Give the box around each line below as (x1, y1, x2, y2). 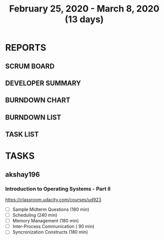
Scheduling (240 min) (12, 212, 58, 218)
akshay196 (5, 170, 40, 179)
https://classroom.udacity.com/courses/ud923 (5, 197, 102, 203)
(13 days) (65, 14, 104, 25)
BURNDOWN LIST (5, 113, 62, 122)
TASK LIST (5, 130, 39, 139)
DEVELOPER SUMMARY (5, 79, 81, 87)
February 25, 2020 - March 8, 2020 (9, 3, 159, 15)
